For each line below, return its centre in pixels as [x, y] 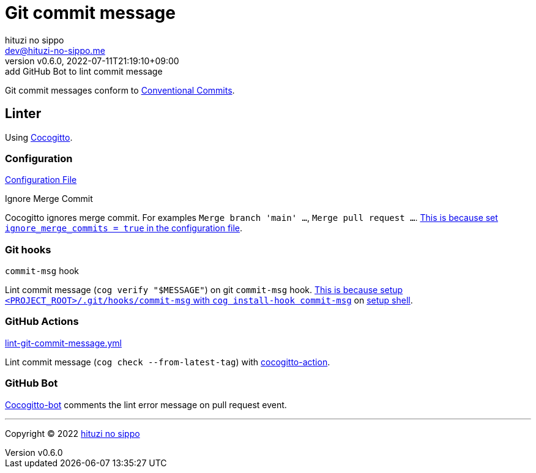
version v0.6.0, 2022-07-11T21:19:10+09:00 [92, 61]
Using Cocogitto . [39, 137]
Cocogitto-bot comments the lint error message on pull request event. [146, 404]
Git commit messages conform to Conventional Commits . [120, 90]
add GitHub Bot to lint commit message [84, 71]
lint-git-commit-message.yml [63, 343]
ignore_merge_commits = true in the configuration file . [124, 228]
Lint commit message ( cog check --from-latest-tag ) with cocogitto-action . [168, 362]
